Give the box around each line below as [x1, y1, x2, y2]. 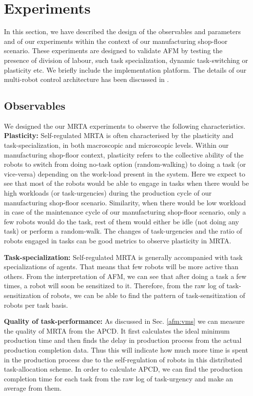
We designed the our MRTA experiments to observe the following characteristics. [4, 120, 246, 131]
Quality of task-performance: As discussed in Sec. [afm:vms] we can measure [4, 316, 245, 326]
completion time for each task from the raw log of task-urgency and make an [4, 373, 234, 383]
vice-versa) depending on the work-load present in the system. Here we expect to [4, 168, 246, 178]
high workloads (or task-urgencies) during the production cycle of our [4, 188, 212, 198]
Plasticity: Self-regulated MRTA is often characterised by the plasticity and [4, 130, 234, 140]
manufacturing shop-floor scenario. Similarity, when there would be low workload [4, 197, 246, 207]
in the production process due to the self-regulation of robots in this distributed [4, 354, 242, 364]
